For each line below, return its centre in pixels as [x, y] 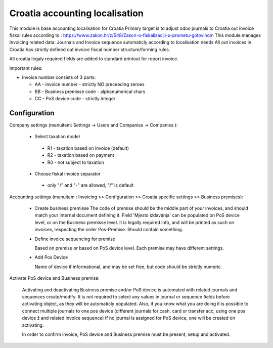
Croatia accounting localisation [77, 13]
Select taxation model [57, 137]
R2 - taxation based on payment [81, 155]
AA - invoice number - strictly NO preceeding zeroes [90, 84]
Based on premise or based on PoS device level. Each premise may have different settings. [129, 248]
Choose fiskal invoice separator [67, 173]
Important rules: [26, 68]
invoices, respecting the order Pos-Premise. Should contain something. [109, 230]
